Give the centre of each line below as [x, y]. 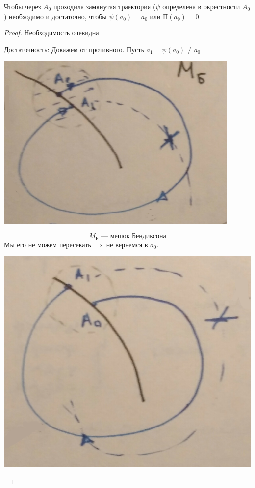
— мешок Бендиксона [133, 236]
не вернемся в [127, 244]
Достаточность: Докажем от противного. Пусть [74, 49]
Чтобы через [23, 6]
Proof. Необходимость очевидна [51, 33]
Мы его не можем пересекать [48, 244]
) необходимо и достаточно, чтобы [55, 16]
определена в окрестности [201, 6]
